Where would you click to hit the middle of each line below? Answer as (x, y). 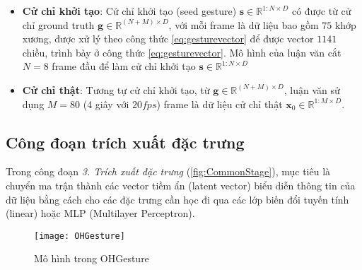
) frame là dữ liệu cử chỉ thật (220, 104)
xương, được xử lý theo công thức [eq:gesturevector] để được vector (168, 39)
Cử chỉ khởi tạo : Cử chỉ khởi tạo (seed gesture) (129, 11)
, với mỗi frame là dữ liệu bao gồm (244, 24)
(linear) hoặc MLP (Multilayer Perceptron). (100, 213)
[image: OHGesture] (80, 236)
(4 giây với (106, 104)
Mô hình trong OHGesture (92, 258)
